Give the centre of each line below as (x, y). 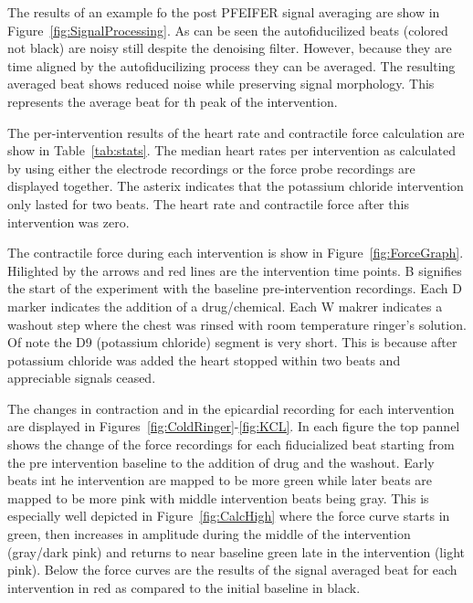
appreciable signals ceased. (82, 378)
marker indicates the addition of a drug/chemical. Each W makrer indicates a (225, 306)
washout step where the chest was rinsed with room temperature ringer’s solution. (237, 324)
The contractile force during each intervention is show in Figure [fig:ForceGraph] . (236, 253)
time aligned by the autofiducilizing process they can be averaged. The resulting (231, 65)
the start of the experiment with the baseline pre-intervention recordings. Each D (235, 288)
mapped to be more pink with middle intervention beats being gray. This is (218, 497)
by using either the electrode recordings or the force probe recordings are (211, 168)
